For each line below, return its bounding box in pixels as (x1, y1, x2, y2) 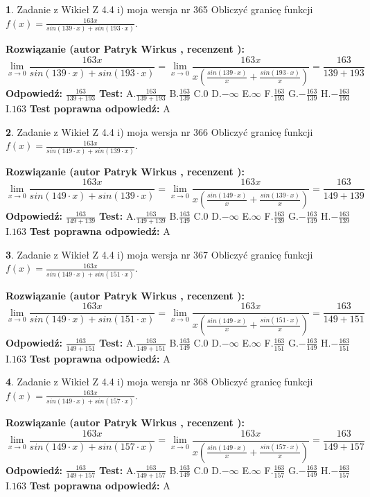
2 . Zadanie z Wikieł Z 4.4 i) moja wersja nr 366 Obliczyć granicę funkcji (6, 124, 313, 139)
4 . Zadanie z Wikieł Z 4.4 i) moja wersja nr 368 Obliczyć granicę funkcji (6, 374, 313, 389)
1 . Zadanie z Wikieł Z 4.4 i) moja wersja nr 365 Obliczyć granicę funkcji (6, 2, 313, 16)
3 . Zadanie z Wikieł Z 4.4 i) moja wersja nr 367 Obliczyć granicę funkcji (6, 247, 313, 261)
